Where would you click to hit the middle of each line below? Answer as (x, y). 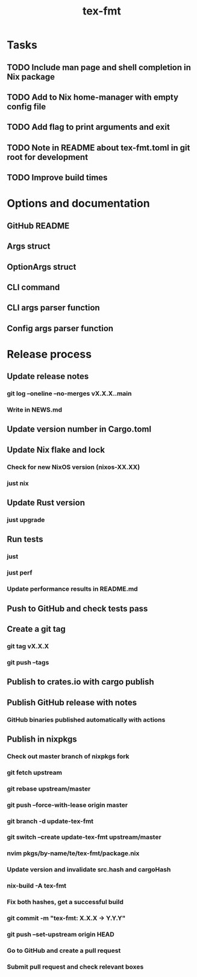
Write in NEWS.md (35, 410)
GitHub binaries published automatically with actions (86, 719)
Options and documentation (78, 204)
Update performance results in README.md (72, 589)
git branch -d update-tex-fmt (50, 821)
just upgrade (26, 520)
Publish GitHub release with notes (72, 702)
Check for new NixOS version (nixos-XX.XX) (73, 467)
